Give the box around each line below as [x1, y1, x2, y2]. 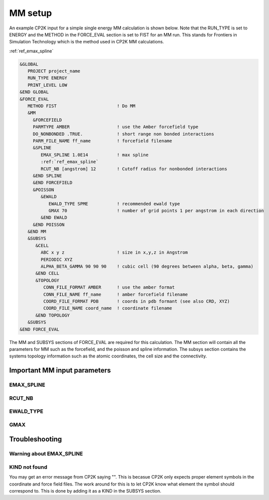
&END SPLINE [32, 172, 62, 178]
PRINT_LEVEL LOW [27, 82, 67, 88]
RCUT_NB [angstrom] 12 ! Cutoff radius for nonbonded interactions [40, 166, 228, 171]
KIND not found [9, 464, 47, 471]
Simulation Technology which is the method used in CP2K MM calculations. [9, 39, 164, 45]
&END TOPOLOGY [35, 312, 70, 318]
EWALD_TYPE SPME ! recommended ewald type [48, 201, 180, 206]
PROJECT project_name [27, 68, 81, 74]
